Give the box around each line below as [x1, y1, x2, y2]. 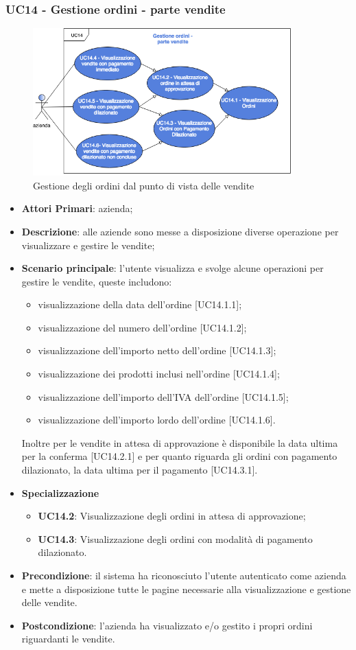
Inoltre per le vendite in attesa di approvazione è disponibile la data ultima [21, 435, 338, 450]
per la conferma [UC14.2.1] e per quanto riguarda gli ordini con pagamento [21, 449, 337, 463]
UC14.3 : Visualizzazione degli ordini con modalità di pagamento [38, 531, 313, 546]
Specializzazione [21, 485, 99, 500]
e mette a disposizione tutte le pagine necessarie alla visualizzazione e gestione [21, 581, 351, 596]
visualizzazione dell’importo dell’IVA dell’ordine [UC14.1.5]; [38, 389, 289, 404]
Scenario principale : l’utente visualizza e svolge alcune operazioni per [21, 261, 324, 275]
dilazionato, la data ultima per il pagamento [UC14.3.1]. [21, 463, 258, 477]
